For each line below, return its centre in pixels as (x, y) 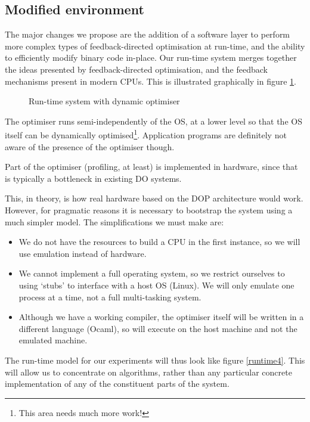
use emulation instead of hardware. (83, 253)
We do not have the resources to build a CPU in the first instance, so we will (159, 242)
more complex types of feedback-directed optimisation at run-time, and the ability (155, 46)
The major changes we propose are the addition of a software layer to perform (148, 34)
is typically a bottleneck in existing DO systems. (93, 178)
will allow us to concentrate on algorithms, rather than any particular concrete (148, 372)
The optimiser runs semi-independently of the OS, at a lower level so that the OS (154, 121)
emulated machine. (53, 340)
